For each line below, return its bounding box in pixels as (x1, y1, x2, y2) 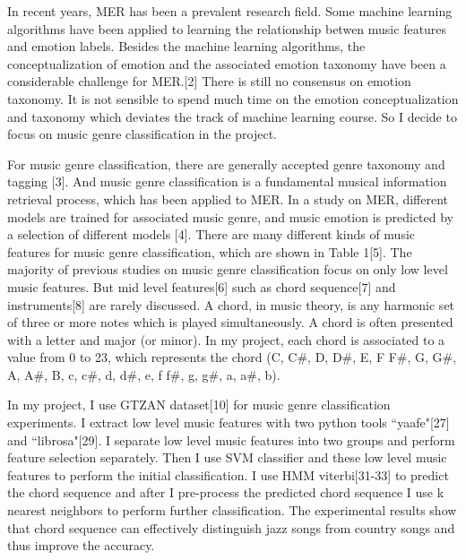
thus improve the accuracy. (7, 536, 155, 555)
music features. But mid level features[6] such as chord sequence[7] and (7, 277, 396, 296)
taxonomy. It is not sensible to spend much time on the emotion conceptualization (7, 89, 459, 108)
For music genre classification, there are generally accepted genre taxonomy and (7, 154, 445, 173)
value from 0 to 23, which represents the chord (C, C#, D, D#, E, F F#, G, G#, (7, 348, 457, 366)
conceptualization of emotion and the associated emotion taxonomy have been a (7, 54, 446, 73)
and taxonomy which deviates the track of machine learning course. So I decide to (7, 107, 457, 125)
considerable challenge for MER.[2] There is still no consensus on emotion (7, 72, 411, 90)
